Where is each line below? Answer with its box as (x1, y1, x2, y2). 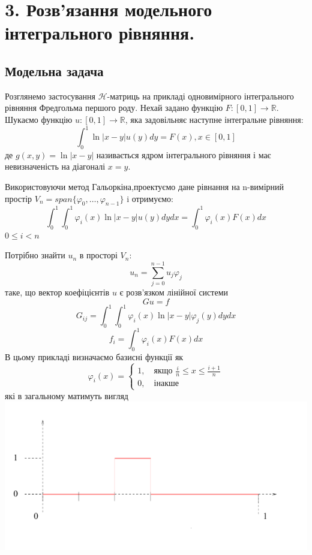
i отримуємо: (127, 192, 173, 204)
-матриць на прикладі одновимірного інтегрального (107, 89, 294, 102)
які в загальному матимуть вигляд (5, 389, 128, 402)
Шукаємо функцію (5, 113, 73, 125)
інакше (154, 379, 179, 388)
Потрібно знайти (5, 249, 65, 261)
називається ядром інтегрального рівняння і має (96, 148, 271, 161)
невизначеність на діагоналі (5, 160, 106, 173)
